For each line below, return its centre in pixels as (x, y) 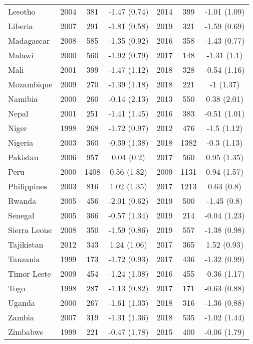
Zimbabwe (26, 332)
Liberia (21, 26)
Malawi (21, 55)
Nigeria (21, 142)
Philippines (28, 186)
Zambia (21, 317)
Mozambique (30, 84)
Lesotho (22, 11)
